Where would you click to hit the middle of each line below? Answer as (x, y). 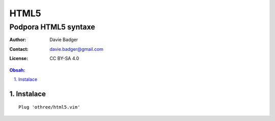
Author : (18, 40)
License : (19, 58)
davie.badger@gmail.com (77, 49)
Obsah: (17, 70)
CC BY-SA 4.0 (64, 58)
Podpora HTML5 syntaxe (52, 27)
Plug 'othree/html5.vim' (49, 107)
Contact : (19, 49)
